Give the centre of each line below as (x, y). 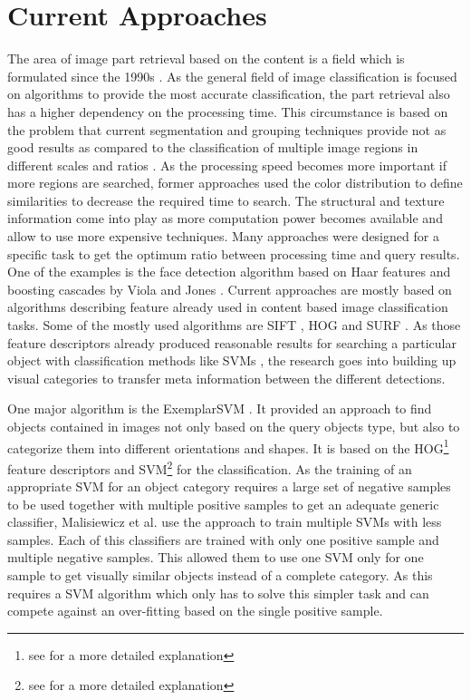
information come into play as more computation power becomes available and (225, 218)
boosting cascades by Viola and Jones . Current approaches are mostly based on (230, 289)
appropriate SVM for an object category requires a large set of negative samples (229, 486)
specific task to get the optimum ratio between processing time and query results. (234, 253)
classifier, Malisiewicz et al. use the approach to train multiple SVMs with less (225, 522)
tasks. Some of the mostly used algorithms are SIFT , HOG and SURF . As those (234, 325)
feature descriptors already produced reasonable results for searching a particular (232, 342)
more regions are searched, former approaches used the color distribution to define (235, 183)
